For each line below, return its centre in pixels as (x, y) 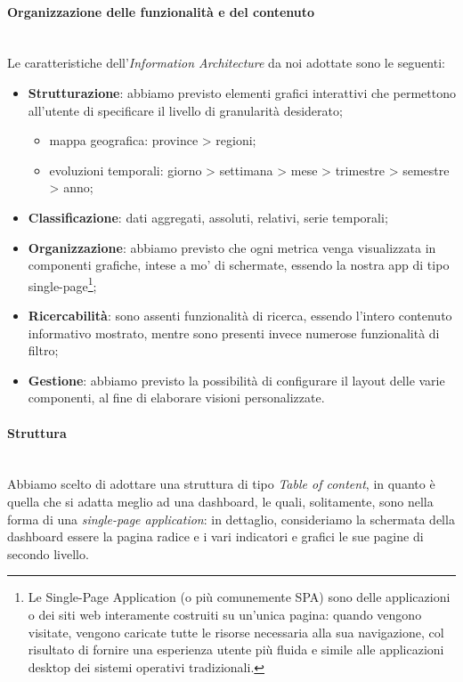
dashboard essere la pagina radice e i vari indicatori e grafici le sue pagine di (215, 536)
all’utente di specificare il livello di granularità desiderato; (185, 110)
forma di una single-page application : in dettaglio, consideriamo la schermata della (231, 519)
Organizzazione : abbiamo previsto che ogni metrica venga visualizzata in (232, 247)
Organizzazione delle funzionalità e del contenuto (161, 11)
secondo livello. (48, 553)
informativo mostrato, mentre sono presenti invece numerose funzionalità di (234, 333)
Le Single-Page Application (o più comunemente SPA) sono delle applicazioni (239, 597)
